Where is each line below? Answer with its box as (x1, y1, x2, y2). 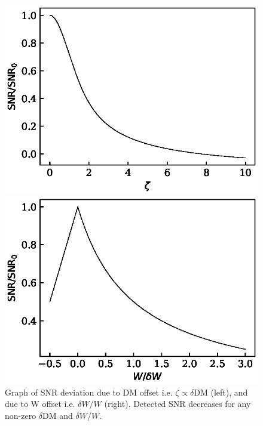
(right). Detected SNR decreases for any (104, 397, 251, 410)
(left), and (210, 385, 248, 398)
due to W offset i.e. (5, 397, 75, 410)
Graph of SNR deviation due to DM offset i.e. (5, 385, 173, 398)
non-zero (5, 409, 36, 421)
